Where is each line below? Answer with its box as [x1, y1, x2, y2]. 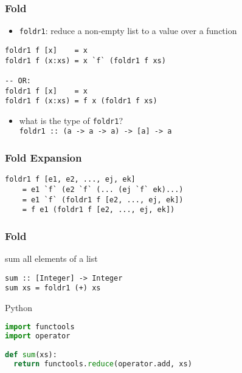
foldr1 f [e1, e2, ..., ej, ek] [5, 175, 136, 184]
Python [5, 301, 32, 314]
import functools [5, 322, 75, 331]
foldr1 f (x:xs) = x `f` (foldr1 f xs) [5, 56, 166, 65]
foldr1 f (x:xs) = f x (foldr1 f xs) [5, 97, 157, 106]
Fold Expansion [5, 150, 82, 165]
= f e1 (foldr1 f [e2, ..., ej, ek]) [22, 205, 175, 214]
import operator [5, 331, 71, 340]
